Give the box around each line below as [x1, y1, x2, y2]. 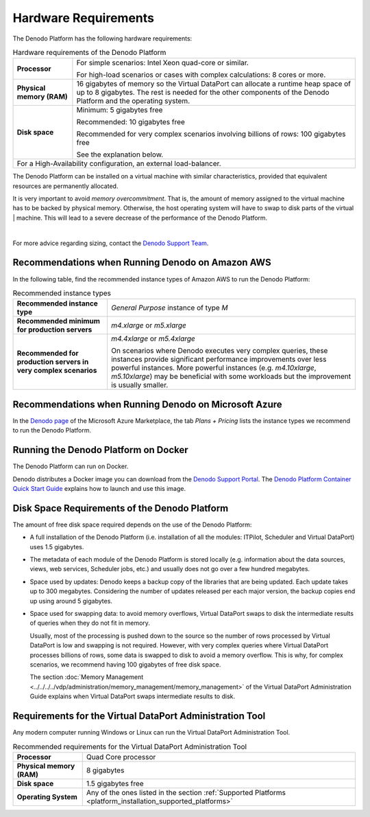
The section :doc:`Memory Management [29, 673, 144, 681]
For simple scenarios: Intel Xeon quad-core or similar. [76, 58, 249, 68]
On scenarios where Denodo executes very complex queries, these [110, 346, 328, 356]
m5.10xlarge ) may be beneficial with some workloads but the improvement [110, 371, 351, 381]
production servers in [16, 357, 89, 367]
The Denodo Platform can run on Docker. [12, 462, 129, 470]
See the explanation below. [76, 150, 164, 159]
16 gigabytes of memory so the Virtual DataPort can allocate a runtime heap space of [76, 79, 351, 89]
